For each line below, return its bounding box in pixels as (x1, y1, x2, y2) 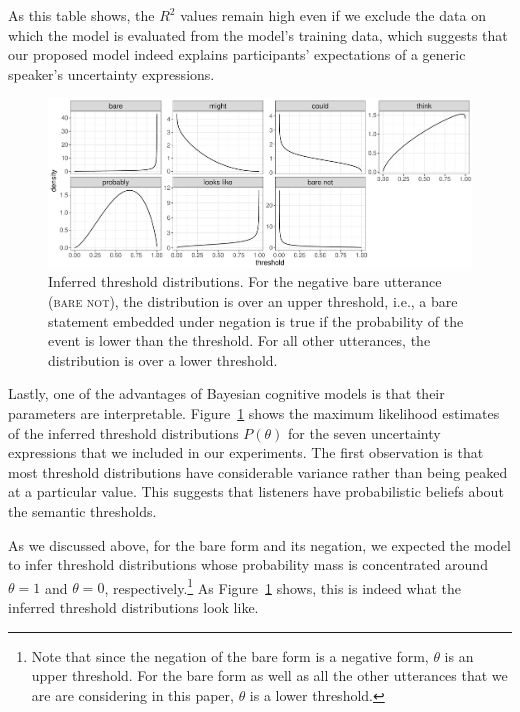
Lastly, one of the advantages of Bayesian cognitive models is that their (8, 383, 445, 404)
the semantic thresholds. (8, 501, 157, 522)
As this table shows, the (8, 5, 155, 25)
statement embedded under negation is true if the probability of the (48, 310, 464, 331)
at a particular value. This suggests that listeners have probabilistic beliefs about (8, 481, 504, 502)
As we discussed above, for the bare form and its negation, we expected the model (8, 534, 511, 555)
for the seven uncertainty (288, 422, 441, 443)
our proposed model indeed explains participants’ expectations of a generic (8, 44, 466, 65)
